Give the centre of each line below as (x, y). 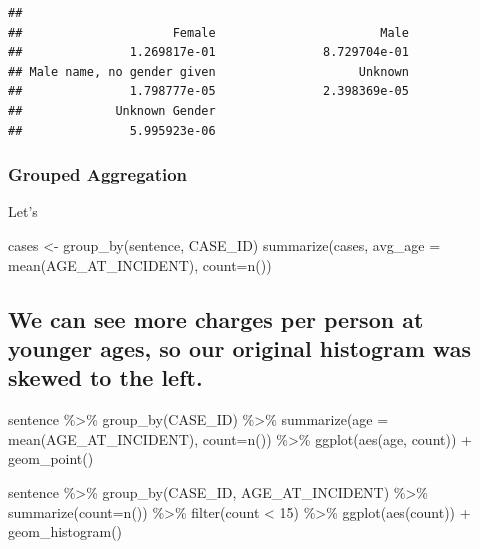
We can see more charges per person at (216, 318)
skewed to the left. (105, 377)
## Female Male (208, 32)
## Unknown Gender (112, 110)
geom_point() (51, 458)
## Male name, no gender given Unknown (208, 71)
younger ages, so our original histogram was (239, 347)
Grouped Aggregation (98, 174)
